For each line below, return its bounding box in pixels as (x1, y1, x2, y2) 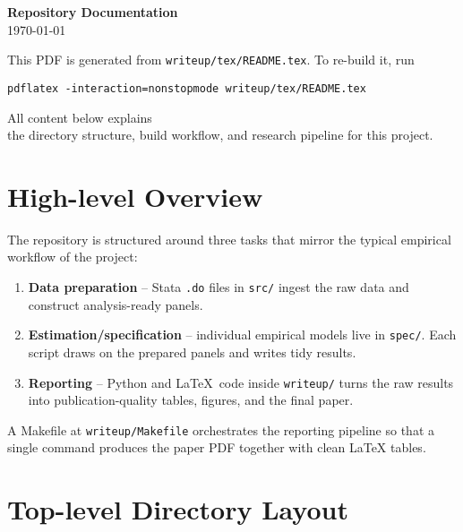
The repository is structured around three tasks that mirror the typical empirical (7, 229, 451, 248)
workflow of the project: (7, 247, 138, 266)
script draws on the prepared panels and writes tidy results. (28, 342, 356, 361)
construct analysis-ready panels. (28, 295, 203, 313)
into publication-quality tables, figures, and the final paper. (28, 390, 354, 409)
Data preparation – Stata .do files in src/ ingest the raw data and (28, 278, 409, 296)
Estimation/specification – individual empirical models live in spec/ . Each (28, 325, 457, 344)
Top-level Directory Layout (7, 491, 348, 528)
